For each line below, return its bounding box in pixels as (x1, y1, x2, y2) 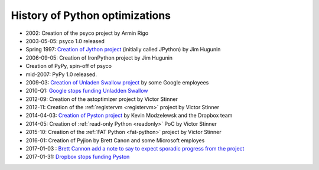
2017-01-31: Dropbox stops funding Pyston (25, 153, 130, 161)
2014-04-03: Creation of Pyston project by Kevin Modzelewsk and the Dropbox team (25, 112, 233, 119)
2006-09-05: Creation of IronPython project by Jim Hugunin (25, 54, 173, 61)
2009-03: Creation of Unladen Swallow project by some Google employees (25, 79, 209, 86)
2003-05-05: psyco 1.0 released (25, 37, 105, 44)
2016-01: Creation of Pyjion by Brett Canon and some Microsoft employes (25, 136, 205, 144)
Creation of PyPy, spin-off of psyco (25, 63, 112, 70)
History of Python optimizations (11, 9, 171, 22)
